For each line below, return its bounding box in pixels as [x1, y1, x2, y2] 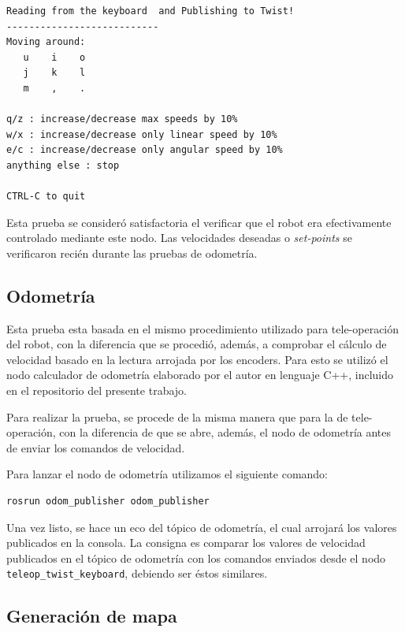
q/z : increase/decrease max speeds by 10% [6, 113, 238, 125]
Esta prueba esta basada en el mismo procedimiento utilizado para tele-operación [6, 320, 399, 336]
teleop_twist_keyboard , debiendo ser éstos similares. [6, 565, 268, 582]
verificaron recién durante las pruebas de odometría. [6, 244, 258, 261]
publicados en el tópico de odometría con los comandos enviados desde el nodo [6, 549, 386, 566]
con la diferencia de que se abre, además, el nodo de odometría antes [59, 424, 392, 441]
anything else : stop [6, 159, 120, 171]
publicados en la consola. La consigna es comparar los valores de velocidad [6, 534, 366, 551]
